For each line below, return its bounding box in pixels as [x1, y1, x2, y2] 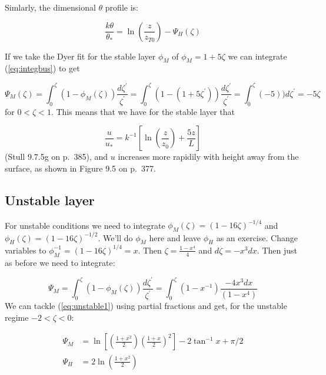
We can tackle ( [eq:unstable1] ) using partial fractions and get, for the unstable [5, 300, 287, 312]
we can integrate [228, 50, 287, 62]
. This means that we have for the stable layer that [51, 105, 235, 117]
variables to [5, 244, 46, 256]
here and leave [149, 231, 201, 244]
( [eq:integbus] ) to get [5, 62, 80, 74]
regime [5, 311, 29, 323]
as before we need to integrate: [5, 256, 115, 268]
